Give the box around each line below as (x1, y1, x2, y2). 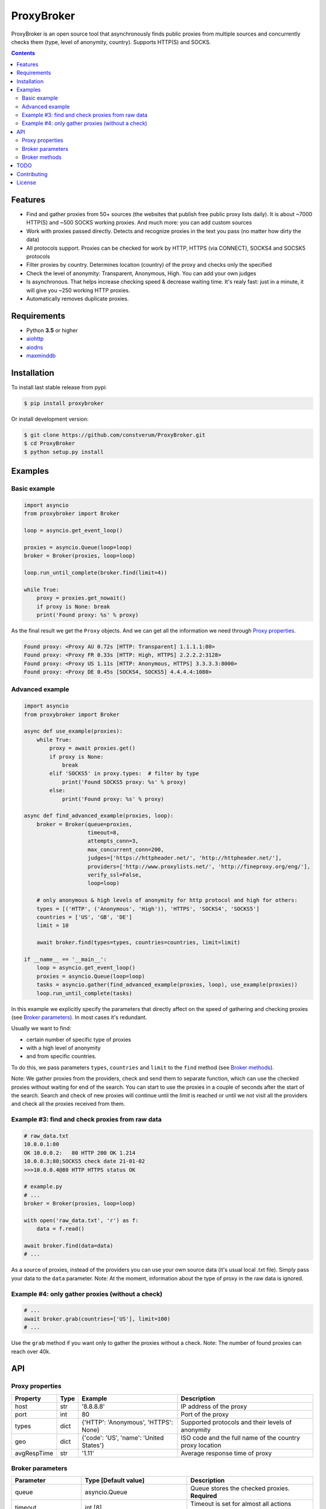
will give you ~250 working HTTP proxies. (26, 287, 130, 294)
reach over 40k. (11, 1348, 51, 1355)
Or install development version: (11, 415, 89, 423)
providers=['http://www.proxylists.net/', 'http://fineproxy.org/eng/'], (88, 863, 311, 870)
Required (190, 1491, 217, 1500)
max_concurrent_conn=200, (88, 846, 164, 853)
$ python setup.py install (24, 448, 104, 455)
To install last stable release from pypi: (11, 383, 107, 391)
